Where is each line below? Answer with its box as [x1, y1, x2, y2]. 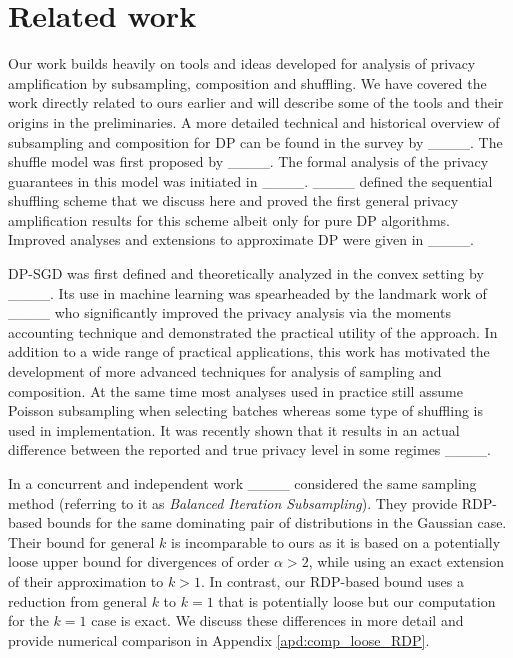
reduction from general [8, 590, 147, 611]
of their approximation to [8, 570, 164, 591]
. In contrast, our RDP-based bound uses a [200, 570, 464, 591]
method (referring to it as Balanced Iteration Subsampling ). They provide [8, 492, 458, 513]
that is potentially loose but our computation [218, 590, 496, 611]
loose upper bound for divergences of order [8, 551, 270, 572]
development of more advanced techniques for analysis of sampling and [8, 361, 442, 382]
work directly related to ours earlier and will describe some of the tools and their [8, 92, 504, 113]
